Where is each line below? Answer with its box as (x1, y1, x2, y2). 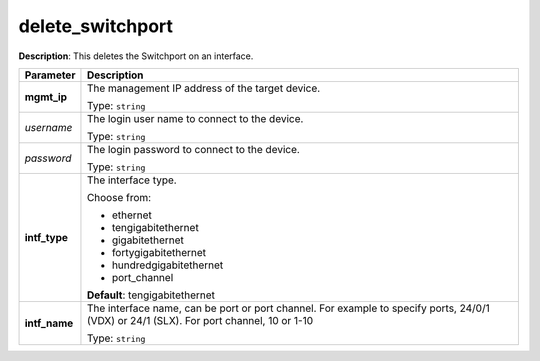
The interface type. (86, 173, 177, 187)
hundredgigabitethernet (111, 258, 224, 272)
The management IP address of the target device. (86, 81, 321, 95)
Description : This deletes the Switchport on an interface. (18, 50, 254, 62)
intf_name (24, 316, 74, 330)
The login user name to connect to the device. (86, 111, 304, 125)
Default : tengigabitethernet (86, 288, 215, 302)
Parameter (24, 68, 76, 82)
